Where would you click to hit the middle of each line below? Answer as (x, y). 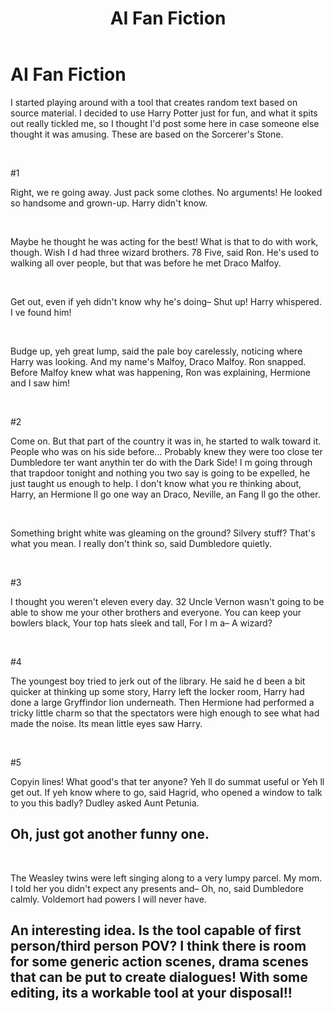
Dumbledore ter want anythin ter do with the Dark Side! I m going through (161, 462)
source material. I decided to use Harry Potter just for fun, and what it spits (164, 113)
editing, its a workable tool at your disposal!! (151, 993)
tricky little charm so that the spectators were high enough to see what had (165, 713)
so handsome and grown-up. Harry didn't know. (109, 203)
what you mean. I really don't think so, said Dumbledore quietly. (141, 543)
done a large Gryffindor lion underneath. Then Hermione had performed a (162, 702)
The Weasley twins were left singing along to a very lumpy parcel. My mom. (166, 878)
